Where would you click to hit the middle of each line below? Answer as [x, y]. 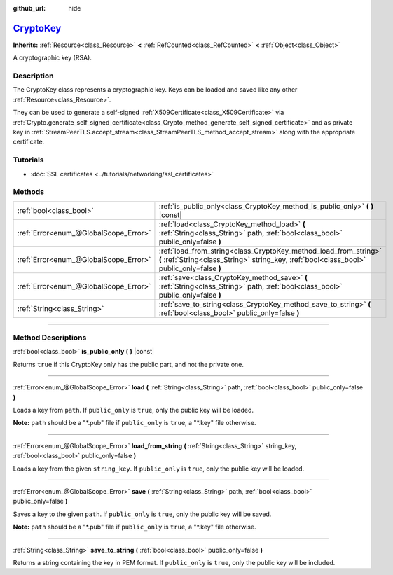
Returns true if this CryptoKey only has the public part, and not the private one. [129, 364]
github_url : [29, 8]
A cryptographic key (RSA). [53, 58]
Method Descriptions [50, 338]
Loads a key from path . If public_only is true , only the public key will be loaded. [133, 410]
